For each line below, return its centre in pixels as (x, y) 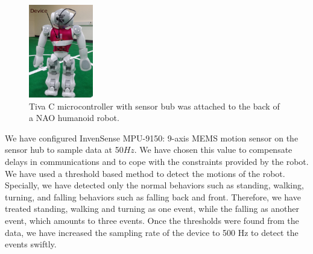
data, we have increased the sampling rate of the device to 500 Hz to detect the (152, 232)
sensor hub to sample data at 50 (64, 150)
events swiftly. (31, 244)
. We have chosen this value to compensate (213, 150)
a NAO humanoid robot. (74, 118)
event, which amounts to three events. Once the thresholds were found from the (152, 220)
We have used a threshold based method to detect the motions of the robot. (145, 173)
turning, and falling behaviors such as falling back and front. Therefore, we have (153, 197)
